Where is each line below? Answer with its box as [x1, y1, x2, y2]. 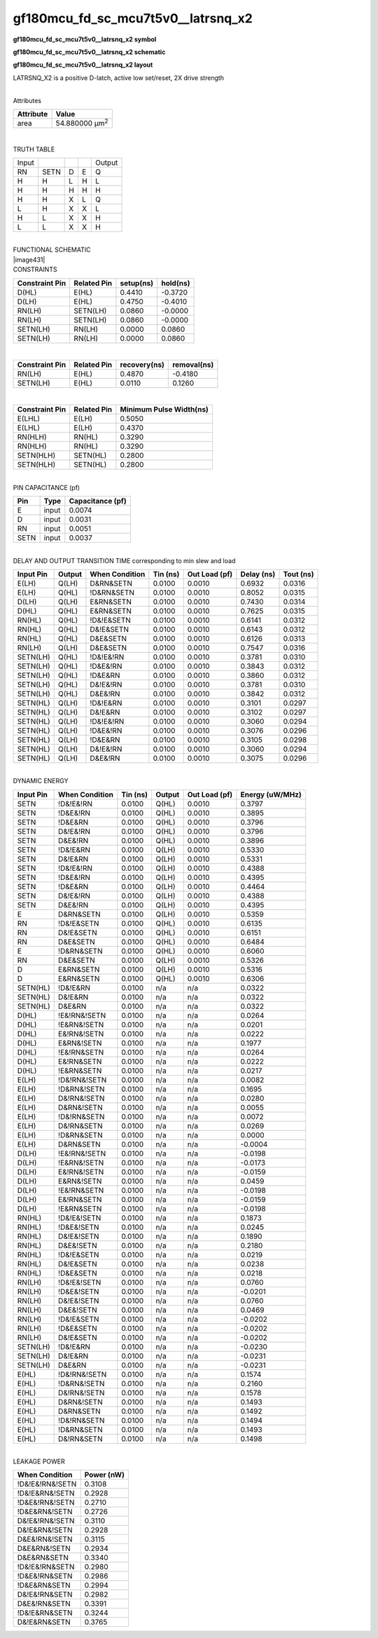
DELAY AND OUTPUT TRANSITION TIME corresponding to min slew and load [13, 556, 236, 564]
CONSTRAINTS [13, 265, 57, 273]
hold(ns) [161, 278, 190, 287]
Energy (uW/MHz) [240, 790, 302, 799]
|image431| [13, 255, 45, 264]
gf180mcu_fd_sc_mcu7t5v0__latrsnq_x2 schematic [13, 48, 166, 56]
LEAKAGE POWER [13, 1457, 66, 1466]
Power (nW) [84, 1470, 125, 1480]
